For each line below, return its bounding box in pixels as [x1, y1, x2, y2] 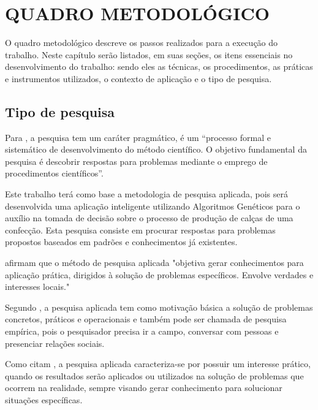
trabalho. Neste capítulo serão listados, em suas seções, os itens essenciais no [5, 48, 293, 61]
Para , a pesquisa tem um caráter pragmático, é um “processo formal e [5, 131, 271, 143]
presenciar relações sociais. [5, 336, 105, 349]
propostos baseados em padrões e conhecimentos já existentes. [5, 235, 238, 248]
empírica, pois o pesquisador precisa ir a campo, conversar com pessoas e [5, 325, 279, 338]
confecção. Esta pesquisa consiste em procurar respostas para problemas [5, 223, 276, 236]
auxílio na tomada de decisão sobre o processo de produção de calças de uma [5, 211, 293, 224]
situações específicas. [5, 393, 83, 406]
